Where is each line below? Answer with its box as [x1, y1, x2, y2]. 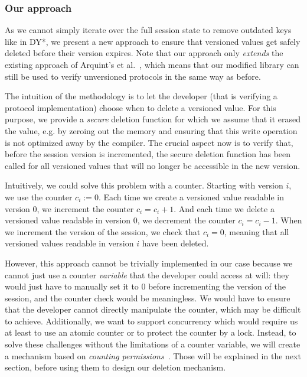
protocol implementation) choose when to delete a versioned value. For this [5, 101, 276, 113]
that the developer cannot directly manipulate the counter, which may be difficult [5, 303, 301, 316]
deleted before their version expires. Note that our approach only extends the [5, 47, 283, 59]
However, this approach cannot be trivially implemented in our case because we [5, 256, 293, 269]
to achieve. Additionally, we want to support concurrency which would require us [5, 314, 298, 327]
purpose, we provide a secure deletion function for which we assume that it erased [5, 113, 301, 125]
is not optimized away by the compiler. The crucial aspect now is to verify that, [5, 136, 293, 148]
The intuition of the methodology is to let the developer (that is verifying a [5, 90, 277, 102]
